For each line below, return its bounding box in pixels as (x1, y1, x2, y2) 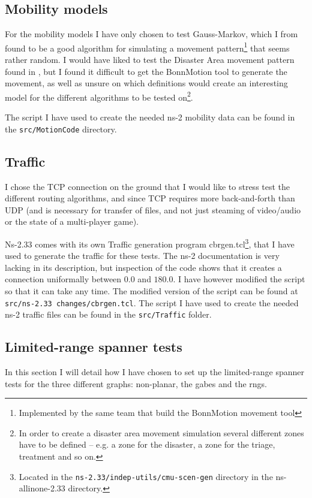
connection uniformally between (5, 273, 122, 285)
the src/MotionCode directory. (5, 122, 117, 135)
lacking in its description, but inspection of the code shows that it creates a (5, 261, 282, 273)
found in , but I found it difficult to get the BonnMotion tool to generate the (5, 65, 287, 77)
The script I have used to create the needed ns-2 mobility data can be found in (5, 111, 295, 123)
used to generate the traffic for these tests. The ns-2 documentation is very (5, 249, 280, 262)
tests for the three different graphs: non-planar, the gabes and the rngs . (5, 377, 268, 390)
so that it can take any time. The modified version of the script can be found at (5, 284, 298, 297)
